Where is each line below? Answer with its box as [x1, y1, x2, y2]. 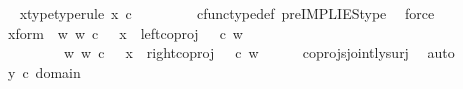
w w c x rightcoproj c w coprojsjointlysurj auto [63, 42, 455, 63]
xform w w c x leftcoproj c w [7, 22, 243, 43]
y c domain [7, 61, 81, 82]
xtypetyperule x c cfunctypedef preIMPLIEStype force [19, 3, 435, 23]
